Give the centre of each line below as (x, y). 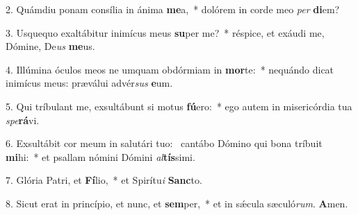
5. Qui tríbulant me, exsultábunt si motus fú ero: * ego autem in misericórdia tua (179, 106)
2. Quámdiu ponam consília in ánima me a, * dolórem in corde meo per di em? (173, 9)
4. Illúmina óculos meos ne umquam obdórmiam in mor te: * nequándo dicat (170, 69)
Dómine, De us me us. (50, 46)
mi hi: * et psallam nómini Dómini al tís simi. (100, 156)
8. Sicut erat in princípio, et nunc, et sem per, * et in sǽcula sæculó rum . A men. (177, 203)
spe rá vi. (23, 120)
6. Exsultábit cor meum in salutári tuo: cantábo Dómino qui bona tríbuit (164, 143)
